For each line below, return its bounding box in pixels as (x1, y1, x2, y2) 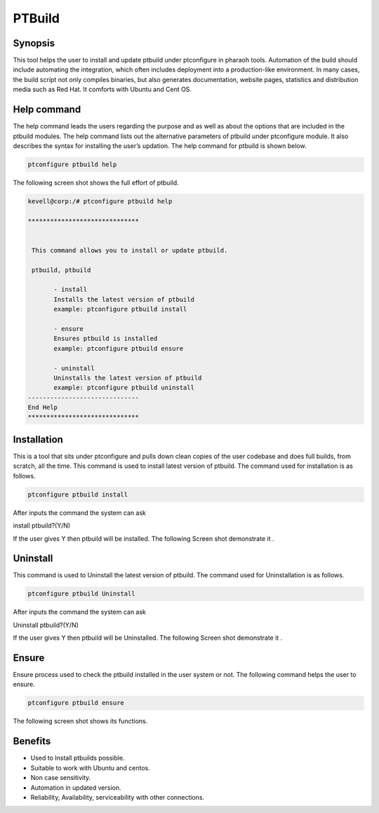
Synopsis (13, 37, 55, 49)
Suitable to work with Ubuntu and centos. (30, 763, 151, 772)
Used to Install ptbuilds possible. (30, 754, 125, 762)
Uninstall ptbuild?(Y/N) (13, 621, 79, 629)
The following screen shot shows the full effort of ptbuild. (13, 178, 179, 187)
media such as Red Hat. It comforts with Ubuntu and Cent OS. (13, 85, 192, 94)
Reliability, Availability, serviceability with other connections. (30, 793, 205, 801)
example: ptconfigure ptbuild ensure (53, 344, 184, 352)
